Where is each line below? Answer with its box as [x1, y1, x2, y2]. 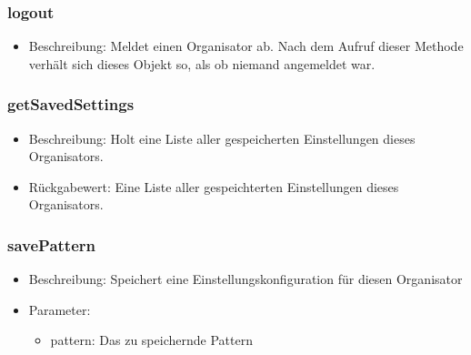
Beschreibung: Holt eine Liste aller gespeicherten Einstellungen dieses [28, 128, 416, 147]
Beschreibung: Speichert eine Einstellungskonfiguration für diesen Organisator [28, 269, 463, 289]
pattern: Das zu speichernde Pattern [50, 330, 253, 350]
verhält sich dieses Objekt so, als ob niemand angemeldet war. [28, 54, 376, 73]
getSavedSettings [7, 93, 135, 116]
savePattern [7, 233, 96, 256]
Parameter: [28, 299, 91, 319]
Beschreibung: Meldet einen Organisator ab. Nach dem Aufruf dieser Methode [28, 36, 464, 56]
